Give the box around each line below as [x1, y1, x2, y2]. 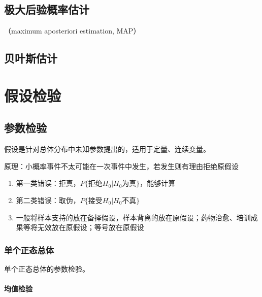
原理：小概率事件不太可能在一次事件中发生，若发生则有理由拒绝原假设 [4, 160, 239, 171]
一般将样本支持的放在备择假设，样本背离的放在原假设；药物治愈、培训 [16, 212, 251, 222]
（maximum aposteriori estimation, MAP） [4, 25, 141, 36]
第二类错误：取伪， [16, 194, 80, 205]
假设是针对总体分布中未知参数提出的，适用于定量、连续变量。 [4, 144, 210, 154]
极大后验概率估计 [4, 2, 89, 17]
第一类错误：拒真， [16, 178, 80, 188]
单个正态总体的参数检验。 [4, 263, 89, 274]
